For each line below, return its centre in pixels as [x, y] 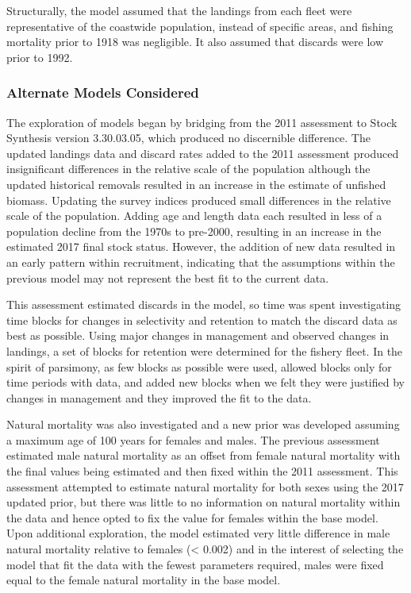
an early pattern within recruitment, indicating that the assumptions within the [201, 262]
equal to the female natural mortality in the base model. [144, 580]
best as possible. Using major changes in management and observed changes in [198, 335]
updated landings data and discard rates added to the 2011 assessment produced [203, 153]
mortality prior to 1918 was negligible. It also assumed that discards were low [195, 42]
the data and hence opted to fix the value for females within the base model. [192, 517]
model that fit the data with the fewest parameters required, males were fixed [195, 564]
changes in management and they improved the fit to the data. [159, 397]
